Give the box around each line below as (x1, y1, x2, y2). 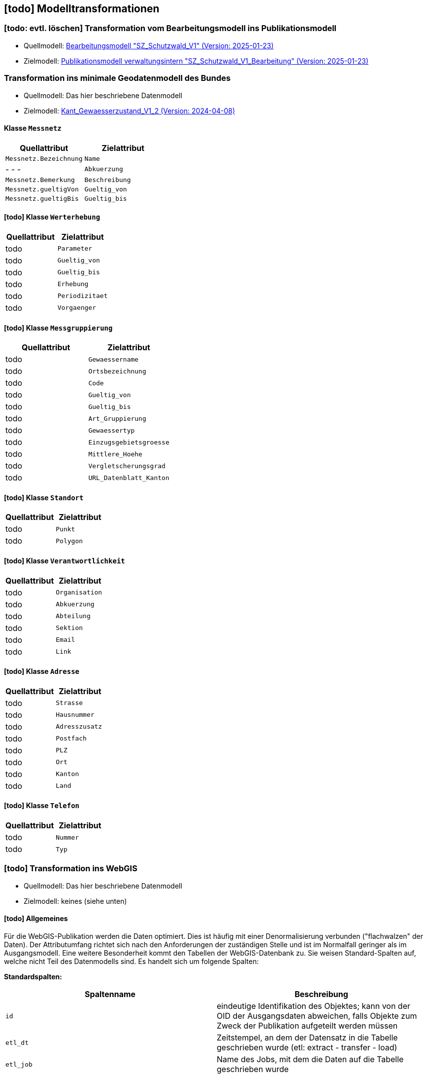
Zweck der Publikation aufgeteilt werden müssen (217, 1021, 398, 1031)
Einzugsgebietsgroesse (88, 438, 169, 446)
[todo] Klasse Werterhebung (4, 213, 100, 222)
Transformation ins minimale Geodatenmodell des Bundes (4, 73, 231, 83)
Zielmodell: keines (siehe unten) (24, 896, 127, 905)
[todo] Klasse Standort (4, 493, 84, 502)
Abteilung (56, 612, 91, 620)
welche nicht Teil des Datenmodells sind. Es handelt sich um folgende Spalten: (4, 957, 259, 966)
